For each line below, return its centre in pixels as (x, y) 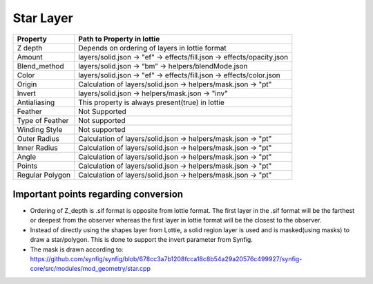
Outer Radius (38, 138)
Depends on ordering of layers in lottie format (153, 48)
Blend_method (40, 66)
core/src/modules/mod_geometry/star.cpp (90, 269)
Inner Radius (37, 147)
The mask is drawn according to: (77, 249)
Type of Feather (43, 120)
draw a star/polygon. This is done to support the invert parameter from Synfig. (142, 240)
